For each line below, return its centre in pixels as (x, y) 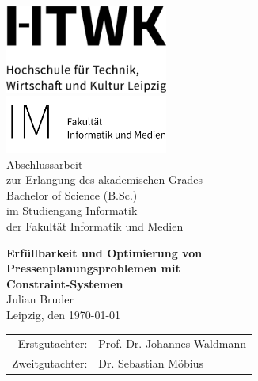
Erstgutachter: (53, 343)
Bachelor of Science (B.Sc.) (72, 194)
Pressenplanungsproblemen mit (93, 268)
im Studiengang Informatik (72, 210)
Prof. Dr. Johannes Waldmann (172, 343)
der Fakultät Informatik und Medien (95, 226)
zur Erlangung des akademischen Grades (104, 179)
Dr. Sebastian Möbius (151, 363)
